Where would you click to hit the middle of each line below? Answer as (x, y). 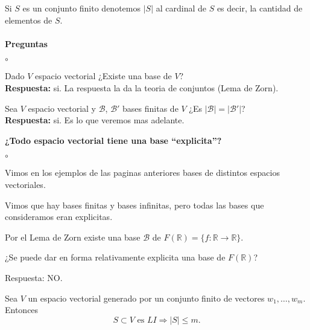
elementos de (29, 20)
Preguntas (26, 43)
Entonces (22, 310)
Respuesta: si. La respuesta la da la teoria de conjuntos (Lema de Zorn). (142, 87)
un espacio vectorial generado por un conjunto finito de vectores (146, 298)
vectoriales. (25, 184)
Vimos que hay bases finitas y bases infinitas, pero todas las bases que (134, 205)
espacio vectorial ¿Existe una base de (103, 76)
